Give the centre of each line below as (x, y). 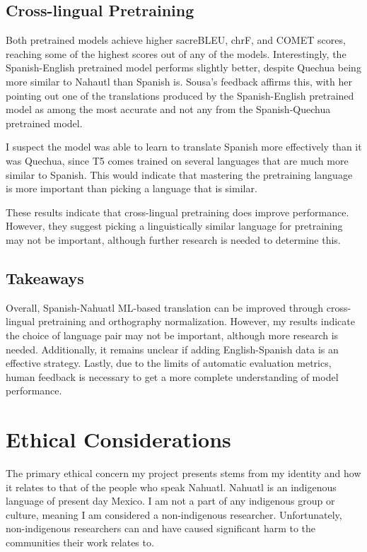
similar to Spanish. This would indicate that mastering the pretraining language (179, 174)
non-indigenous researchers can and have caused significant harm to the (161, 528)
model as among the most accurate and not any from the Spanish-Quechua (168, 109)
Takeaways (45, 277)
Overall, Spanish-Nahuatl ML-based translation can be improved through (165, 307)
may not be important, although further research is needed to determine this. (173, 239)
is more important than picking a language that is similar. (132, 188)
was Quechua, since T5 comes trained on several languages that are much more (177, 160)
